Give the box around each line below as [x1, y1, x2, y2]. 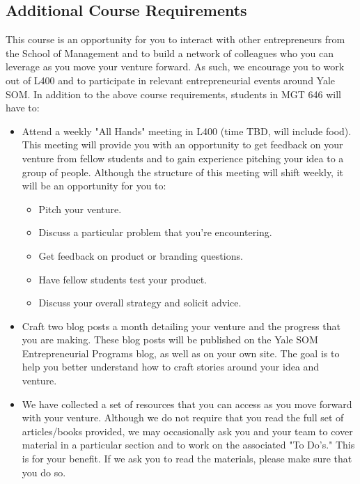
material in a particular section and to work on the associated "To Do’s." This [22, 437, 355, 452]
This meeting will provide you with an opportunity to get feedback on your [22, 137, 343, 152]
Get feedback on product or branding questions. [38, 248, 243, 263]
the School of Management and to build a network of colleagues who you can [6, 45, 334, 60]
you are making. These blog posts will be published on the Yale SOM [22, 332, 318, 347]
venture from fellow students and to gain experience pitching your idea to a [22, 150, 344, 165]
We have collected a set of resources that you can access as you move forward [22, 396, 352, 411]
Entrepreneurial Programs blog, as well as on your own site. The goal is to [22, 345, 340, 360]
